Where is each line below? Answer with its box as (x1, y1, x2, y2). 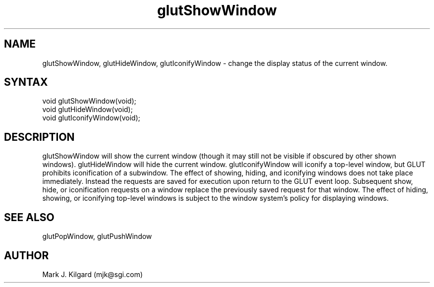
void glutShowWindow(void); (42, 97, 136, 106)
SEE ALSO (4, 211, 54, 224)
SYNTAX (4, 76, 48, 89)
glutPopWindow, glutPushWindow (42, 232, 152, 241)
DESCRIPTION (4, 130, 75, 143)
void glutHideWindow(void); (42, 105, 133, 114)
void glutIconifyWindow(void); (42, 114, 140, 122)
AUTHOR (4, 249, 49, 262)
